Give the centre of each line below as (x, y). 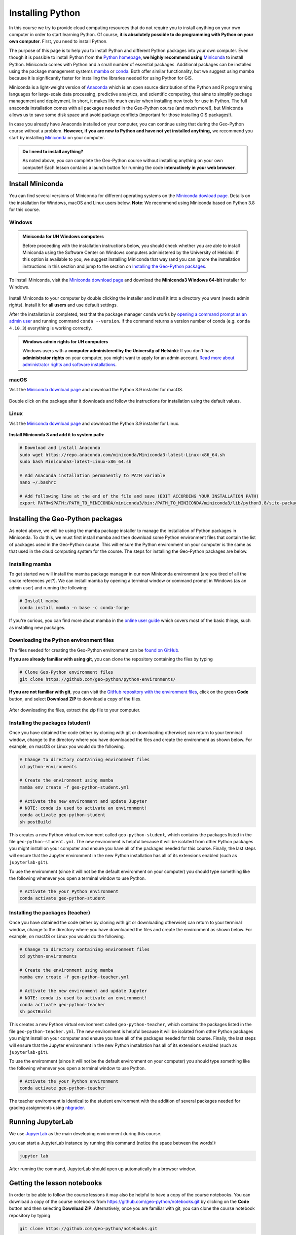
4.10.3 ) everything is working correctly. (51, 328)
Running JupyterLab (41, 1122)
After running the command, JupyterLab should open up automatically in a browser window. (103, 1169)
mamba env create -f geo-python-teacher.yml (74, 977)
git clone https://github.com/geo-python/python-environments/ (98, 679)
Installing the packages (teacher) (50, 912)
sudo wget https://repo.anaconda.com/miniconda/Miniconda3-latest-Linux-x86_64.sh (122, 455)
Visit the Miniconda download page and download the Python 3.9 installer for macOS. (96, 390)
